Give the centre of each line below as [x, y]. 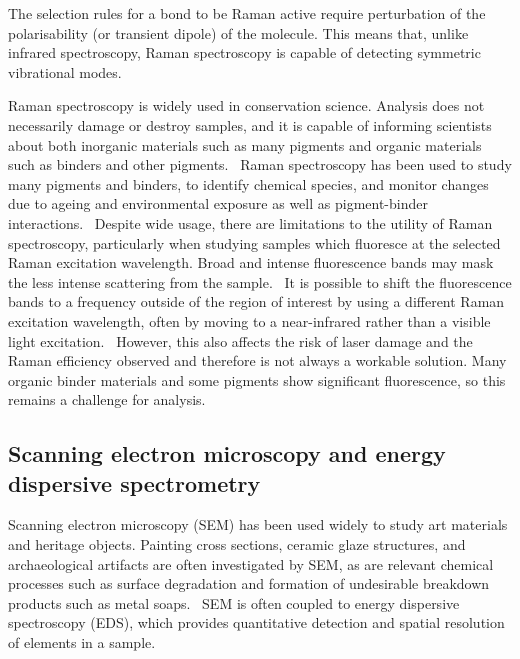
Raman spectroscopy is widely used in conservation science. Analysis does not [246, 105]
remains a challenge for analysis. [107, 399]
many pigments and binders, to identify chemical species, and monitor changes [248, 183]
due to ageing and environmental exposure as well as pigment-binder [218, 203]
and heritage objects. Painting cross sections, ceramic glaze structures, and [237, 544]
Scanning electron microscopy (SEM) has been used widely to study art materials [258, 524]
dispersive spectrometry [134, 482]
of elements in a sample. [82, 642]
